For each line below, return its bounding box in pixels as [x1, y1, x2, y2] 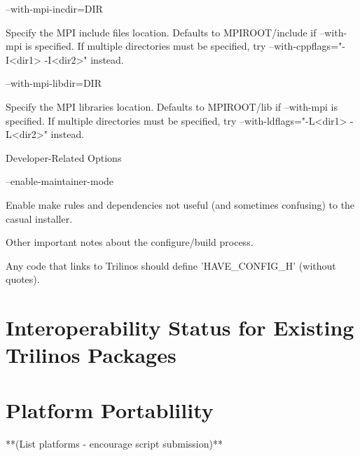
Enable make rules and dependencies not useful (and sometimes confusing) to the [6, 197, 355, 212]
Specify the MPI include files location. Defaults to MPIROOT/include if [6, 25, 317, 39]
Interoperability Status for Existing [6, 313, 354, 342]
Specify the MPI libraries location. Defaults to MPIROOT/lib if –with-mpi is [6, 99, 338, 113]
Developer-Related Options [6, 150, 122, 165]
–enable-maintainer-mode [6, 174, 114, 188]
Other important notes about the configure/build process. [6, 235, 254, 249]
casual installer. [6, 211, 73, 226]
